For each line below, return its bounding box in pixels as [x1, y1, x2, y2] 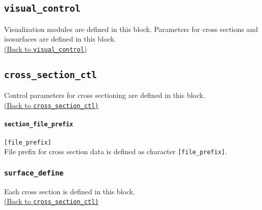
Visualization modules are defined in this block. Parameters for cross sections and [4, 23, 258, 34]
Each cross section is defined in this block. [4, 186, 136, 196]
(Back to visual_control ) [4, 43, 87, 54]
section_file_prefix [4, 121, 74, 128]
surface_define [4, 168, 64, 177]
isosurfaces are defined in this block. [4, 33, 116, 44]
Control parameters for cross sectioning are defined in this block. [4, 90, 206, 100]
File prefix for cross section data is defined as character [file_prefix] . [4, 146, 227, 157]
